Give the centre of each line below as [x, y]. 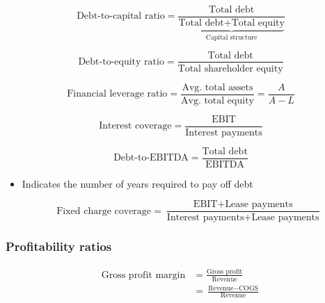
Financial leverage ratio [117, 94]
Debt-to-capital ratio [121, 16]
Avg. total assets [217, 87]
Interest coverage [135, 126]
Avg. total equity [217, 100]
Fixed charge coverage [104, 211]
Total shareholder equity [230, 68]
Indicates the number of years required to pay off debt [137, 183]
